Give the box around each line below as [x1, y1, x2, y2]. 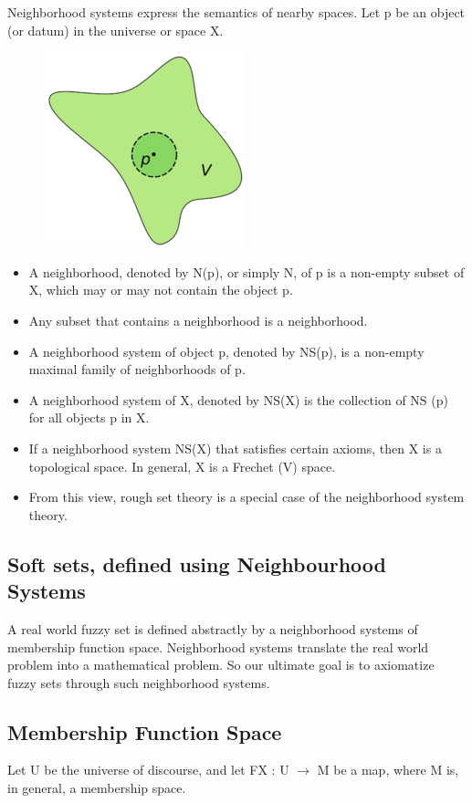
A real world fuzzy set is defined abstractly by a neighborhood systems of [7, 619, 418, 638]
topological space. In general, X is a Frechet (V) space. [28, 456, 336, 475]
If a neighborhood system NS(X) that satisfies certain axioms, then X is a [28, 438, 442, 457]
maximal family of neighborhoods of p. [28, 360, 246, 379]
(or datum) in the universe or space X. [7, 20, 224, 39]
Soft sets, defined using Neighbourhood [7, 549, 386, 578]
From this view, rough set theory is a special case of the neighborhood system [28, 487, 465, 506]
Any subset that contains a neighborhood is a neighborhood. [28, 310, 368, 329]
